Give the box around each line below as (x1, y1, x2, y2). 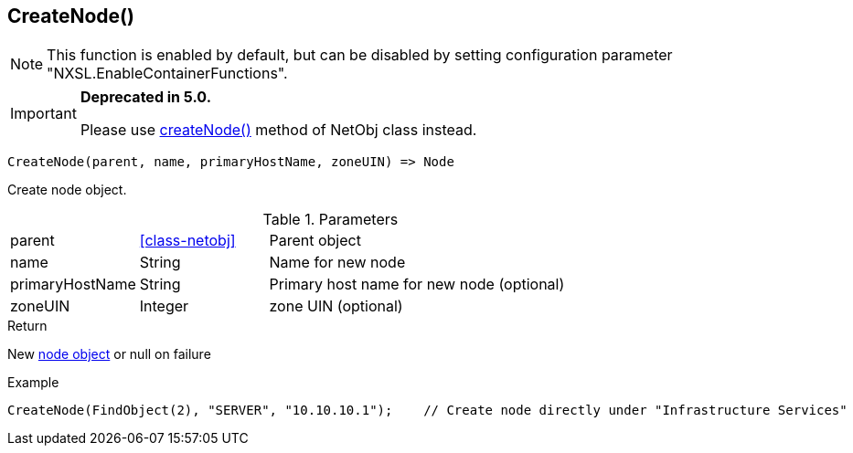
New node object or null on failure (7, 346, 211, 363)
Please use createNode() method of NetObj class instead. (80, 121, 477, 140)
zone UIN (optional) (269, 297, 403, 316)
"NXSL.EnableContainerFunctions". (47, 64, 288, 83)
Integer (139, 297, 189, 316)
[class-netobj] (139, 231, 236, 250)
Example (7, 374, 59, 391)
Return (7, 318, 48, 334)
